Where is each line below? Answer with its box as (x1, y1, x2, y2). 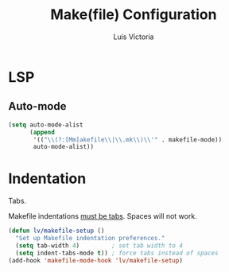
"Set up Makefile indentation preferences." (15, 235, 165, 243)
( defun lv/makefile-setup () (8, 227, 105, 235)
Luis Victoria (113, 32, 154, 41)
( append (29, 128, 56, 136)
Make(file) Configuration (50, 6, 217, 24)
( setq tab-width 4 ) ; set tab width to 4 (15, 241, 183, 250)
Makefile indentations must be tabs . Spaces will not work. (8, 212, 197, 221)
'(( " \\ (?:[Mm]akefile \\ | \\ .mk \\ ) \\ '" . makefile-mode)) (33, 135, 223, 144)
